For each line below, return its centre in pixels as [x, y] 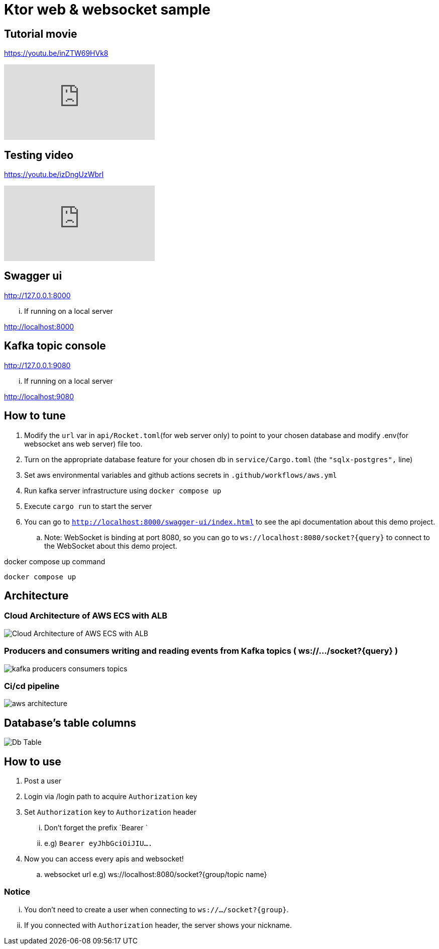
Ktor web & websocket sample [107, 10]
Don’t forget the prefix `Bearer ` [96, 827]
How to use [33, 761]
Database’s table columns [70, 723]
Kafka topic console [55, 346]
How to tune [35, 416]
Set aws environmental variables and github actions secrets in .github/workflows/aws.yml [181, 475]
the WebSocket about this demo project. [111, 546]
